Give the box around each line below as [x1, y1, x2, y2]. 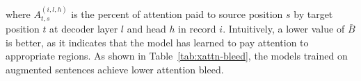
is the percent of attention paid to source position [71, 6, 283, 21]
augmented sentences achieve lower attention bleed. [6, 62, 224, 77]
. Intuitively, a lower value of [223, 21, 345, 36]
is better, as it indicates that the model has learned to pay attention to [6, 35, 309, 49]
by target [294, 6, 333, 21]
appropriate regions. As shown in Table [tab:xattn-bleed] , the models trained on [6, 48, 348, 63]
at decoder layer [49, 21, 118, 36]
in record [178, 21, 216, 36]
